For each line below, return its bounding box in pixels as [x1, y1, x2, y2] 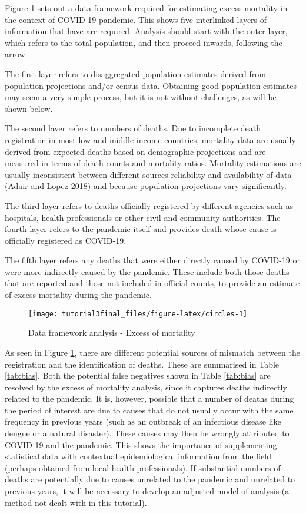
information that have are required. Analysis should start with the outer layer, [5, 25, 288, 37]
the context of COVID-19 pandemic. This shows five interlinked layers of [5, 13, 267, 25]
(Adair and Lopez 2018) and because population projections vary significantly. [5, 180, 287, 192]
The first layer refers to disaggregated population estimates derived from [5, 67, 266, 80]
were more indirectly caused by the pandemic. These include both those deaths [5, 265, 290, 277]
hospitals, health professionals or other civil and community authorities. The [5, 211, 281, 223]
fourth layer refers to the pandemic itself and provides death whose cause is [5, 223, 277, 235]
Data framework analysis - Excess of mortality [28, 326, 195, 339]
